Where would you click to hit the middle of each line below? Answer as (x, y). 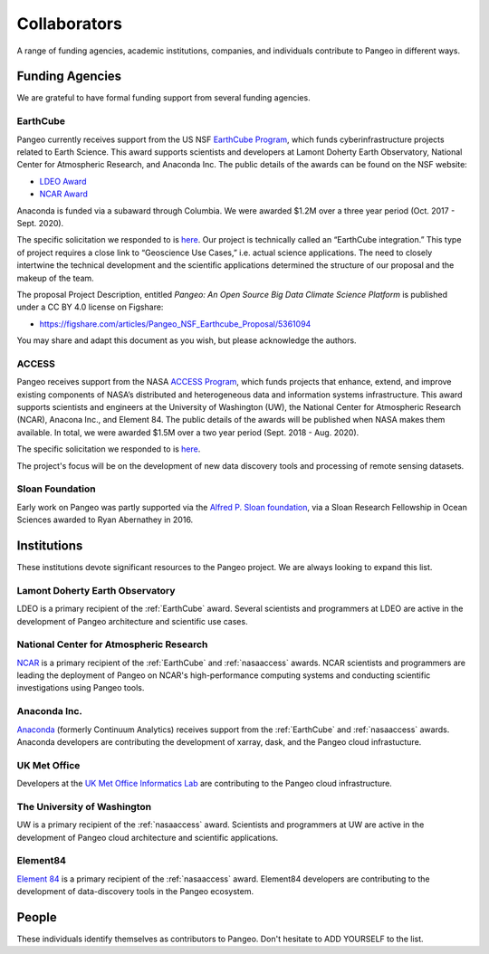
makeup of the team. (55, 278)
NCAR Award (63, 194)
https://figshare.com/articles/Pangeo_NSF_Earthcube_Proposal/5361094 (175, 324)
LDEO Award (63, 181)
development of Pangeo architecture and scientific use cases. (132, 621)
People (37, 917)
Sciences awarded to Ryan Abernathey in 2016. (105, 520)
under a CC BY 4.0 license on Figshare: (90, 307)
